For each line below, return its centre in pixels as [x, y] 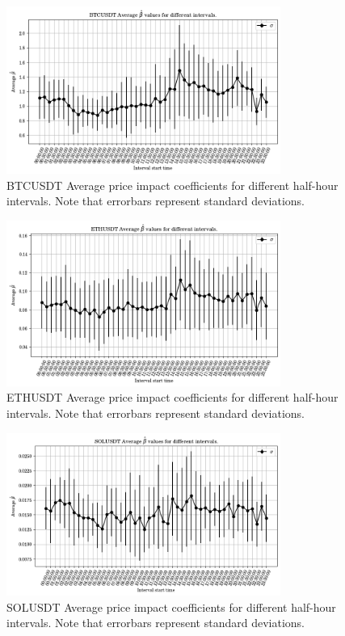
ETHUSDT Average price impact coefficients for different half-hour [172, 397]
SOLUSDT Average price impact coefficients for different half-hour [171, 607]
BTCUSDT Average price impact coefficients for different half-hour [172, 185]
